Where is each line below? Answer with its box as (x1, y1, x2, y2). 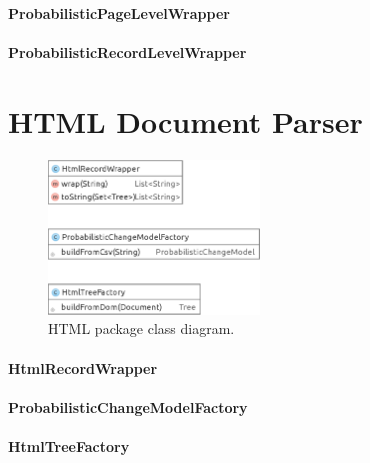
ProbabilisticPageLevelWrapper (8, 2, 230, 23)
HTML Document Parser (8, 100, 363, 141)
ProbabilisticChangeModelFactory (8, 396, 248, 417)
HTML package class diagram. (48, 318, 235, 339)
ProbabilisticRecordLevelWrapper (8, 41, 247, 62)
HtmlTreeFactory (8, 435, 130, 456)
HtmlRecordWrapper (8, 357, 158, 378)
